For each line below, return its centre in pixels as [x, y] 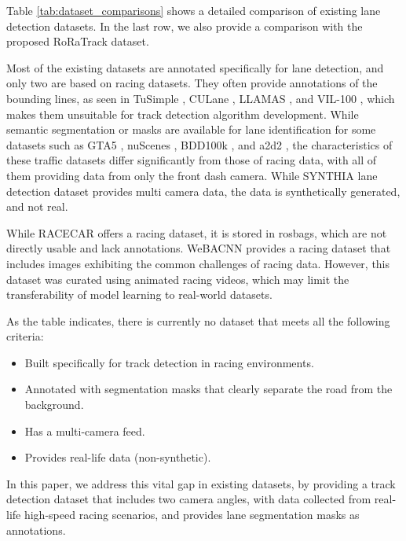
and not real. [37, 206]
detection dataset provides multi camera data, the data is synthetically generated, [203, 191]
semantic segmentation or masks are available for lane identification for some [191, 129]
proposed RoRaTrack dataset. [78, 41]
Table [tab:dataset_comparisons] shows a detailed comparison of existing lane [194, 10]
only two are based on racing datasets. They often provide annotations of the [192, 83]
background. [54, 405]
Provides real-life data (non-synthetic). [118, 457]
